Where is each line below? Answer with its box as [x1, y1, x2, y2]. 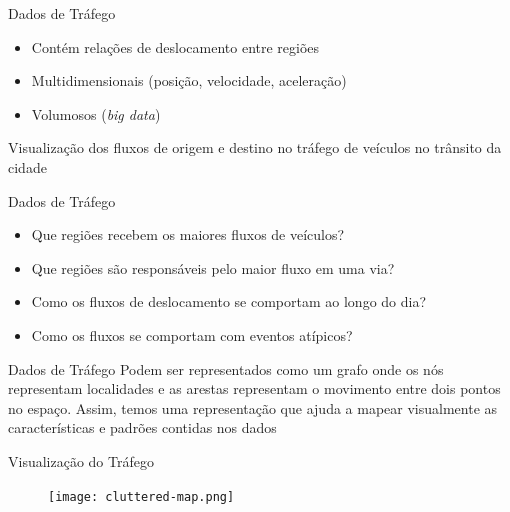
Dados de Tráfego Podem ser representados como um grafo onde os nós [8, 358, 444, 379]
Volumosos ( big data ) [31, 103, 161, 124]
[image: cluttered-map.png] [48, 489, 235, 504]
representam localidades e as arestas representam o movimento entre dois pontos [8, 378, 501, 399]
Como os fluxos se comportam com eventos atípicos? [31, 324, 353, 345]
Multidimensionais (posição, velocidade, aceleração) [31, 70, 347, 91]
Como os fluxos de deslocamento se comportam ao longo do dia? [31, 291, 427, 312]
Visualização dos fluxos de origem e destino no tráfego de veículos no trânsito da [8, 137, 502, 158]
